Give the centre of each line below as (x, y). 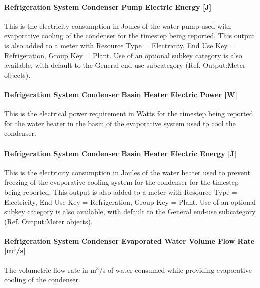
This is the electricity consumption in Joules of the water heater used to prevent (127, 172)
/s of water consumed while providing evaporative (175, 270)
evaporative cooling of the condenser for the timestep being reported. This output (129, 35)
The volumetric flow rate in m (50, 270)
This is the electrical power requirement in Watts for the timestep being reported (129, 114)
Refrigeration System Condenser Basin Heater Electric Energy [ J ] (120, 153)
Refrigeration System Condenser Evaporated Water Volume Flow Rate (129, 241)
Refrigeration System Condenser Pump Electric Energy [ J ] (108, 6)
